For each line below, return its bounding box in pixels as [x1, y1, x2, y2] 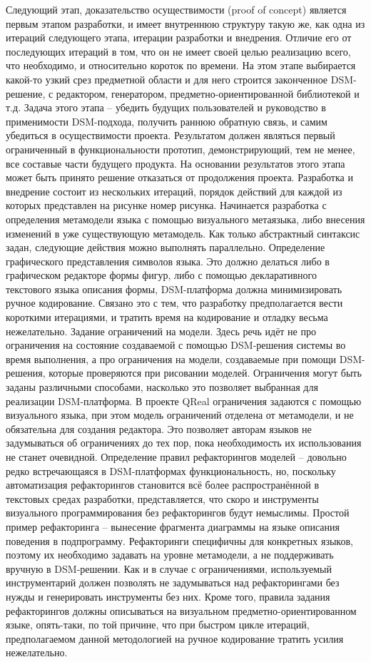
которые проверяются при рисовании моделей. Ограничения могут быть [49, 365, 362, 380]
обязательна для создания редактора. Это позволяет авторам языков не [6, 421, 312, 436]
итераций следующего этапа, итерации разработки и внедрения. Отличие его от [6, 30, 352, 45]
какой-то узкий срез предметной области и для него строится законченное [6, 71, 328, 86]
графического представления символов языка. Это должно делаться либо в [6, 253, 330, 268]
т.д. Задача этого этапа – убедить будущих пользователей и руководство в [6, 100, 326, 115]
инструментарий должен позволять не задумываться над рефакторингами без [6, 575, 340, 590]
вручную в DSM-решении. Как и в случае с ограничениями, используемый [6, 561, 332, 576]
